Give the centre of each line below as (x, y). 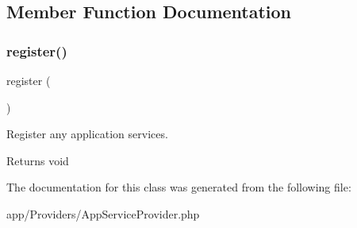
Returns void (38, 160)
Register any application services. (87, 134)
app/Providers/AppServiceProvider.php (103, 213)
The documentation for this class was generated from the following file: (179, 187)
